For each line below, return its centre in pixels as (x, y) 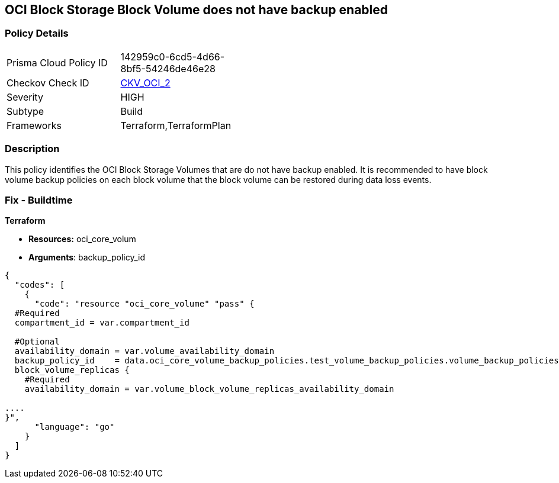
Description (32, 149)
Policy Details (37, 33)
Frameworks (34, 125)
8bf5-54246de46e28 (168, 68)
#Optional (37, 342)
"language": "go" (75, 427)
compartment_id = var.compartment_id (102, 323)
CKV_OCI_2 (145, 83)
